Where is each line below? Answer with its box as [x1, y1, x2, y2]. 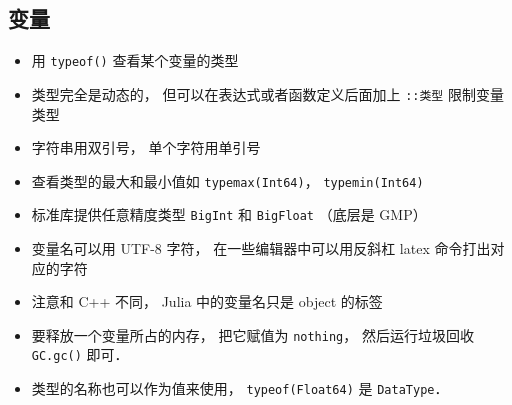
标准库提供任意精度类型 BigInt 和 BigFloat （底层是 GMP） [31, 204, 427, 225]
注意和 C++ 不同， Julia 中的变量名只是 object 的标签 [31, 291, 383, 312]
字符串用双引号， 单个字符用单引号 [31, 137, 261, 158]
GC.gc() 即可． [31, 344, 129, 365]
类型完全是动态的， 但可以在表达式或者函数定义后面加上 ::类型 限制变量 [31, 83, 504, 104]
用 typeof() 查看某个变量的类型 [31, 50, 239, 71]
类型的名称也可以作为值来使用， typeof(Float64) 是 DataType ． [31, 378, 449, 399]
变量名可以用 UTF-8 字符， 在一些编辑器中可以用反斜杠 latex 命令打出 [31, 238, 491, 259]
